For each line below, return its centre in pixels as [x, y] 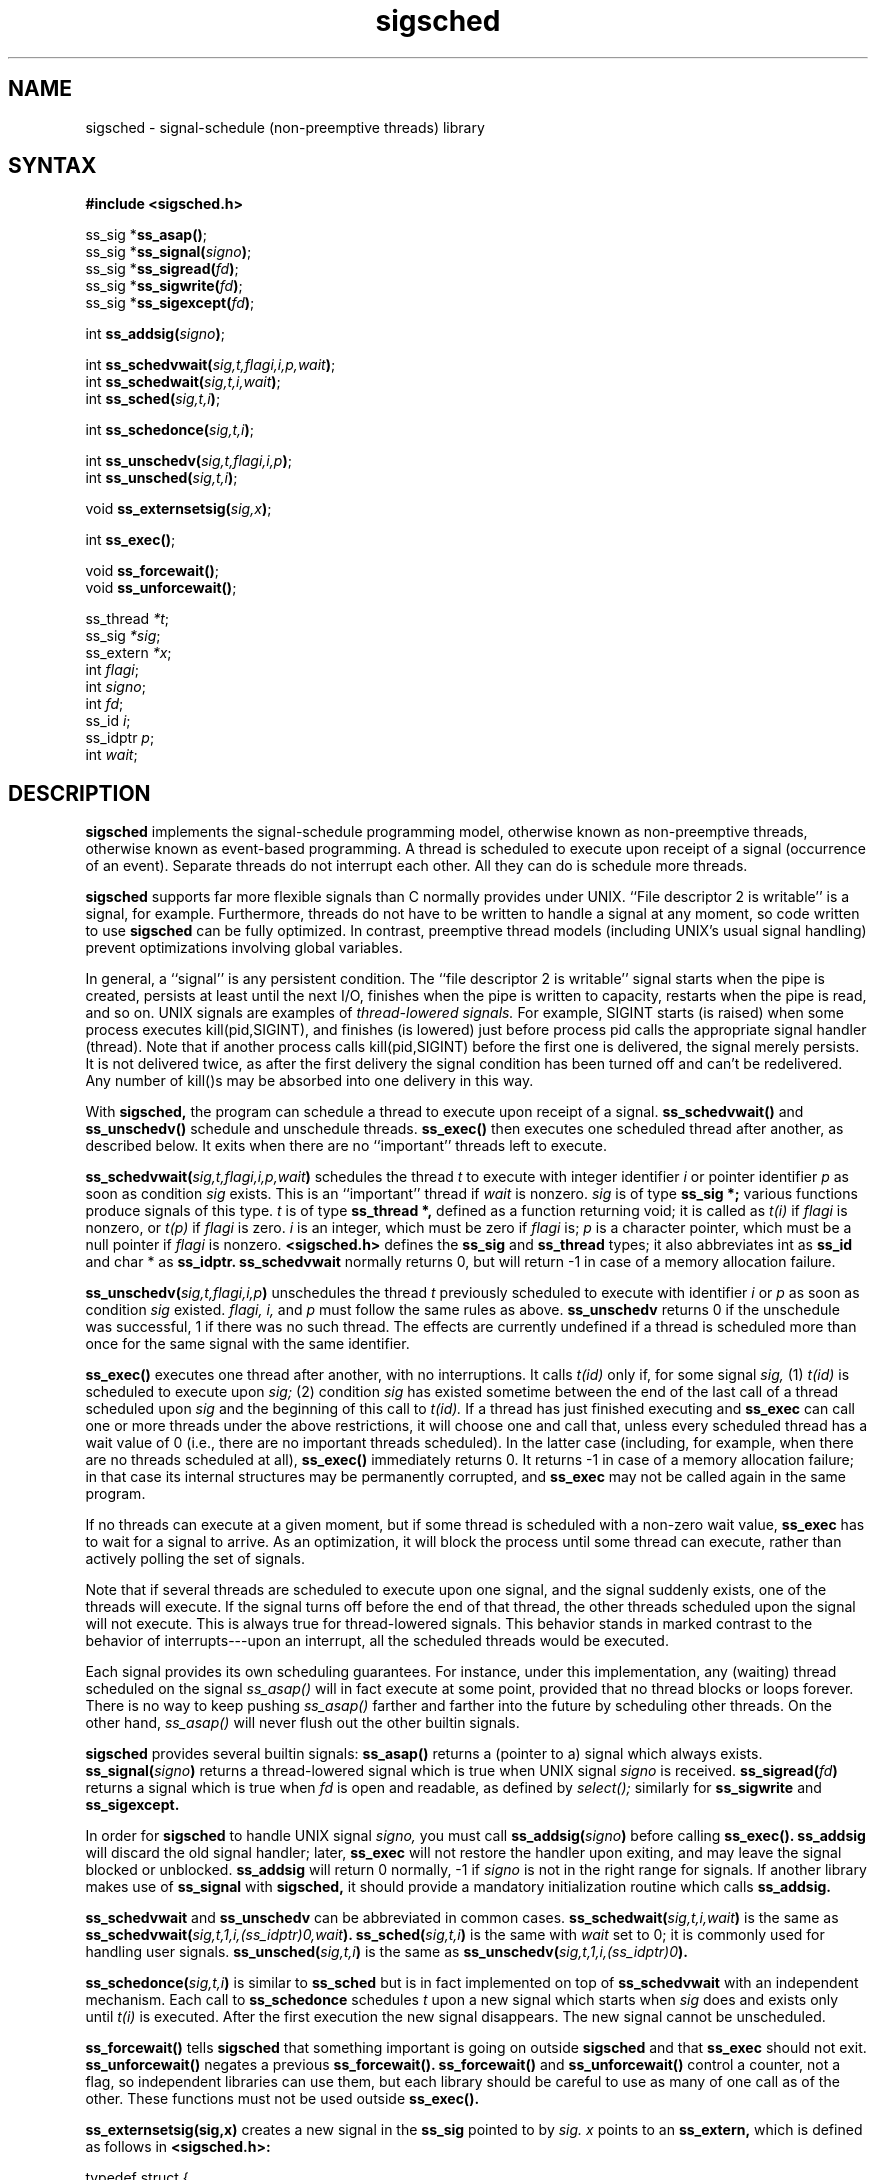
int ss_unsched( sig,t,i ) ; [161, 478]
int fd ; [104, 704]
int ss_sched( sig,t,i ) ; [153, 399]
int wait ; [111, 755]
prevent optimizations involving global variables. [244, 948]
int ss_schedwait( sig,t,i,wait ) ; [183, 382]
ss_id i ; [108, 721]
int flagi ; [112, 670]
